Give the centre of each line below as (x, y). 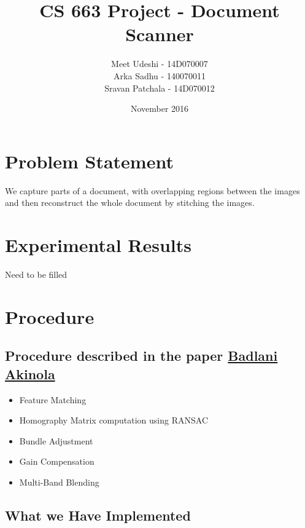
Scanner (160, 34)
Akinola (30, 373)
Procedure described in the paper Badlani (141, 356)
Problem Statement (89, 161)
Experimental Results (98, 245)
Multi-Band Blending (59, 482)
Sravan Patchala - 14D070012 (160, 88)
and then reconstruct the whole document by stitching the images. (130, 203)
